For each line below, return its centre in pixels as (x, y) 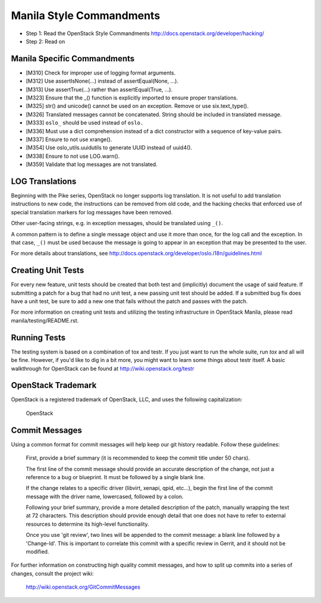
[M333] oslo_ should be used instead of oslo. (85, 123)
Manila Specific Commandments (73, 59)
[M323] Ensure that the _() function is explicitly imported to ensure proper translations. (132, 98)
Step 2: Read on (45, 41)
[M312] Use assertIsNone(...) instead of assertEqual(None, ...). (102, 81)
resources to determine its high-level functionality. (88, 524)
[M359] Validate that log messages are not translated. (92, 164)
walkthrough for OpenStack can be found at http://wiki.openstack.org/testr (103, 368)
